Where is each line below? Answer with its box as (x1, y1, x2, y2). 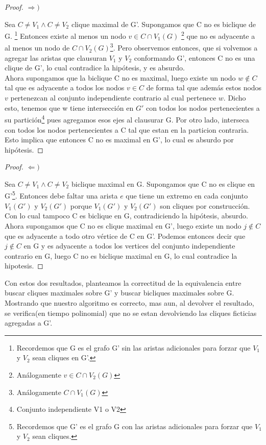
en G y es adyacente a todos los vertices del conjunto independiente (23, 240, 235, 251)
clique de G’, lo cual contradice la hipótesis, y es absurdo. (5, 62, 185, 73)
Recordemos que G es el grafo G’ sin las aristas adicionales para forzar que (16, 342, 251, 353)
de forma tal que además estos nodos (146, 82, 262, 93)
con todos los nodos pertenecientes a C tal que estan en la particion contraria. (5, 124, 249, 135)
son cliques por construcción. (160, 200, 250, 211)
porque (70, 200, 92, 211)
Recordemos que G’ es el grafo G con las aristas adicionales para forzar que (16, 421, 253, 431)
